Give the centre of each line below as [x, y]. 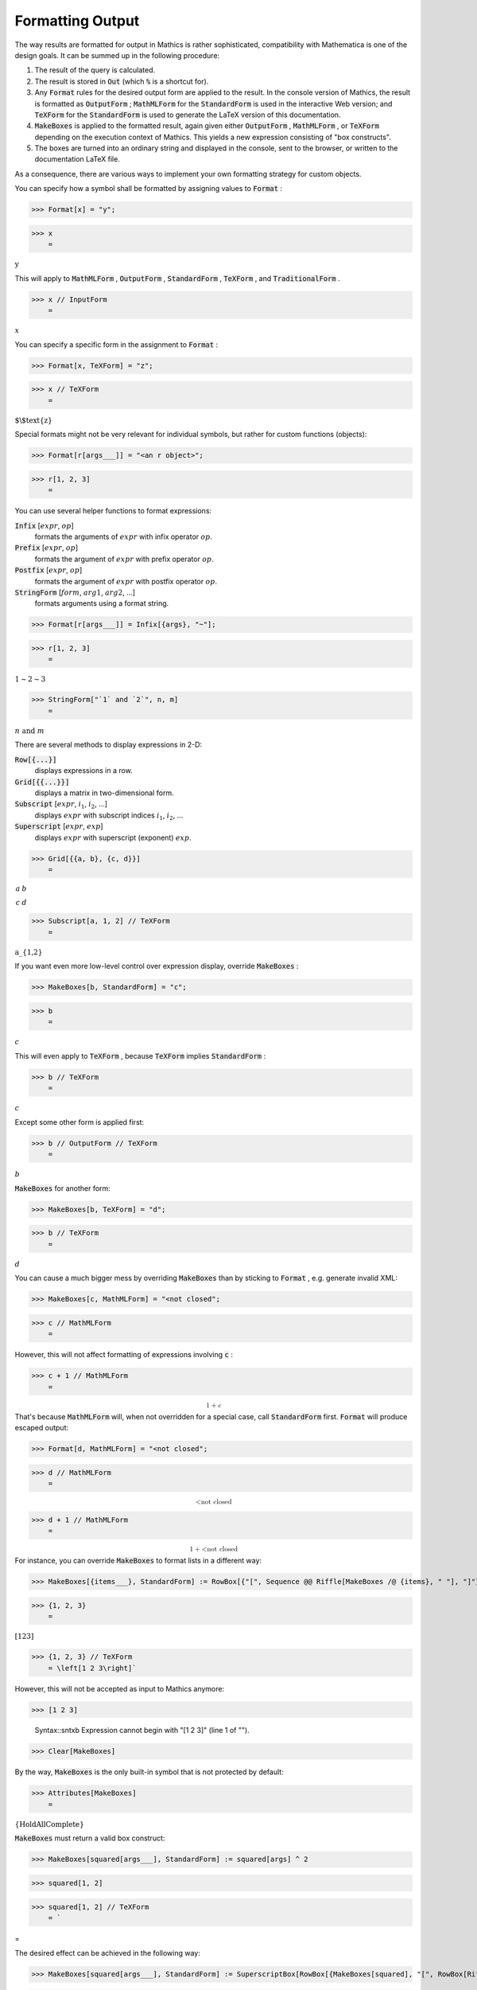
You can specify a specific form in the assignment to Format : [116, 344]
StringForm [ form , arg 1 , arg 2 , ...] [75, 592]
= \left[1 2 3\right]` [92, 1668]
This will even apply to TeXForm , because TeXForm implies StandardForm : [140, 1055]
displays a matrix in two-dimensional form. [104, 793]
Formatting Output [77, 21]
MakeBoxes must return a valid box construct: [90, 1838]
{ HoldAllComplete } [50, 1824]
